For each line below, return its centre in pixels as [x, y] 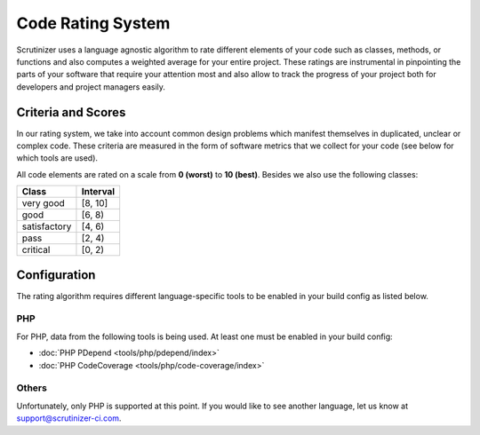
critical [36, 250]
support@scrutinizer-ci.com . [69, 418]
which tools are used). [57, 158]
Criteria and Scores [71, 112]
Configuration [56, 275]
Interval [98, 192]
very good [44, 203]
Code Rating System [93, 23]
